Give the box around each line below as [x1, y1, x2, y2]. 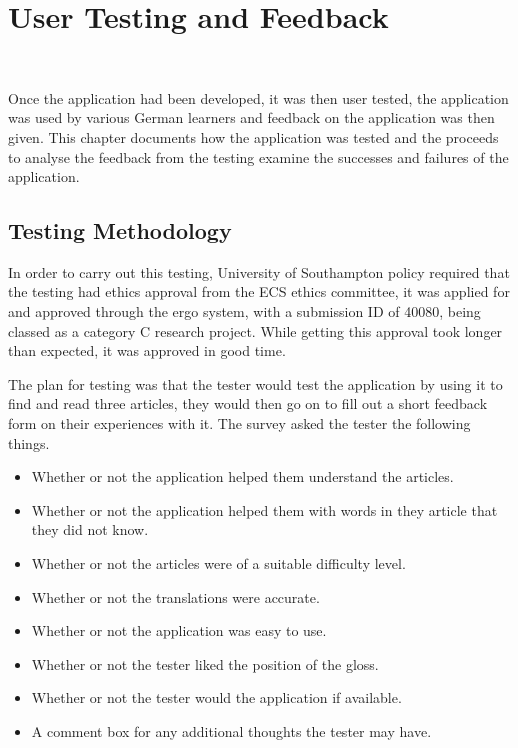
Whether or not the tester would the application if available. [31, 687, 402, 708]
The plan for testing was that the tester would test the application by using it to [8, 373, 503, 394]
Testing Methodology [8, 215, 232, 246]
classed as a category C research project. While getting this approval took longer [8, 320, 503, 341]
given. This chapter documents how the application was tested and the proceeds [8, 126, 499, 147]
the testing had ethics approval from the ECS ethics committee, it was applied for [8, 281, 510, 302]
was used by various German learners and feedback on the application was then [8, 107, 495, 128]
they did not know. [31, 519, 149, 540]
